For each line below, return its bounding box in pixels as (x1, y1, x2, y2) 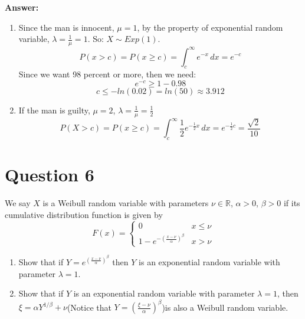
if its (283, 197, 300, 209)
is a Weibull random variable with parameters (42, 197, 209, 209)
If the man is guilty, (18, 103, 90, 116)
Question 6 (5, 162, 94, 187)
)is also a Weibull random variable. (162, 301, 288, 313)
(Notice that (67, 301, 111, 313)
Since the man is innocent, (18, 21, 114, 33)
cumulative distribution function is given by (5, 208, 163, 220)
